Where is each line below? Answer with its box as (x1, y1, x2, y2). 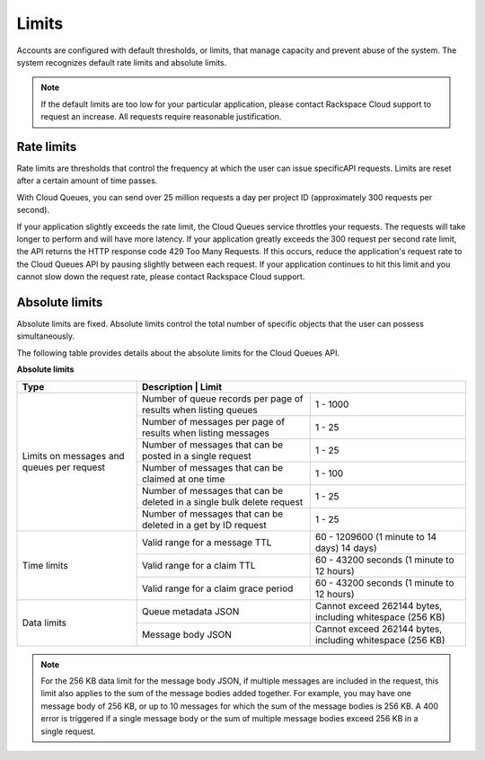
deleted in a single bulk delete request (141, 495, 304, 508)
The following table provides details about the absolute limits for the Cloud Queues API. (16, 347, 340, 358)
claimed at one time (141, 473, 225, 485)
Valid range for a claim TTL (141, 559, 256, 571)
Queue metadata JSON (141, 605, 240, 617)
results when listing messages (141, 427, 269, 439)
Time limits (22, 559, 68, 571)
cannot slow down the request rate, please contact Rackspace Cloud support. (16, 271, 305, 282)
